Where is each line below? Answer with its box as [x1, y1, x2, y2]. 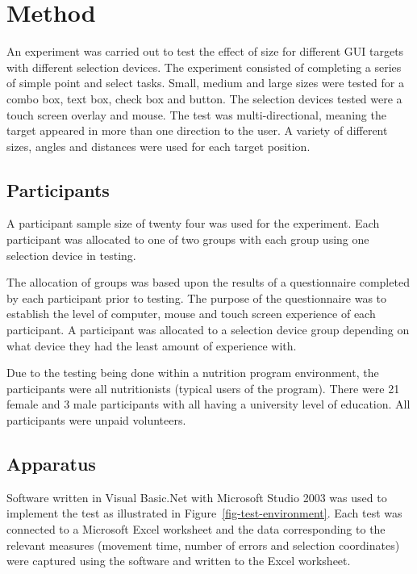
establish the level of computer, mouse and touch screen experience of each [6, 305, 376, 322]
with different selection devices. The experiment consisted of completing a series [6, 58, 402, 75]
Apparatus [6, 451, 96, 476]
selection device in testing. [6, 246, 136, 263]
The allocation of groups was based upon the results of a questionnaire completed [6, 274, 410, 291]
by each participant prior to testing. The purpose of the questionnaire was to [6, 289, 387, 306]
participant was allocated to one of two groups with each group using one [6, 231, 369, 248]
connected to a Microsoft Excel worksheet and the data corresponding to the [6, 521, 386, 537]
